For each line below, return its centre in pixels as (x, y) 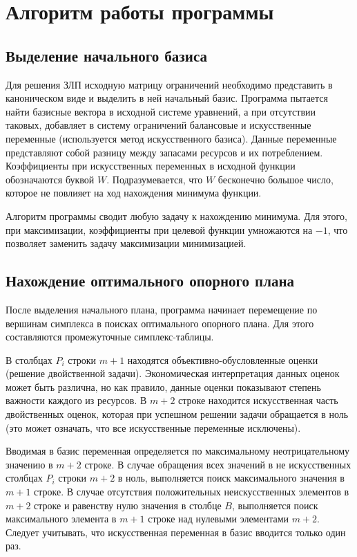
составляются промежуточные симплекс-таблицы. (110, 337)
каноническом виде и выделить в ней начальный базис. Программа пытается (167, 98)
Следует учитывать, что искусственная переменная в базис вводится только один (176, 532)
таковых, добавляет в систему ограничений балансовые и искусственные (158, 125)
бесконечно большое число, (276, 179)
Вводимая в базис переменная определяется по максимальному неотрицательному (177, 451)
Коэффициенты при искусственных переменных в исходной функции (151, 166)
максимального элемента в (61, 519)
